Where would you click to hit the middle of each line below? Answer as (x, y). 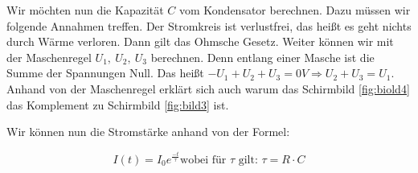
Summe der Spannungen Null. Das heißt (105, 73)
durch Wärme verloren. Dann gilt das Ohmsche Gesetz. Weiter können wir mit (200, 41)
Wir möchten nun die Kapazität (85, 10)
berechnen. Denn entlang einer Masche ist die (262, 57)
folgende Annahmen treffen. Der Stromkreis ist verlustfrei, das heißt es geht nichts (209, 25)
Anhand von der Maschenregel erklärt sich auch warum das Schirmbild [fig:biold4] (208, 88)
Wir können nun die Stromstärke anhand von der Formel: (148, 132)
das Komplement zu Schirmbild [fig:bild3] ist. (118, 104)
